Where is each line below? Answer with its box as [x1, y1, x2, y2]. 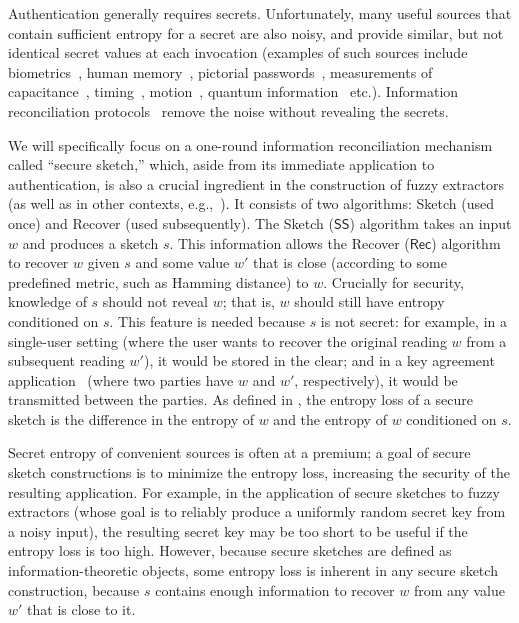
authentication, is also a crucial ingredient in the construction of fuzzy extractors [8, 173, 504, 194]
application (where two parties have [8, 369, 234, 390]
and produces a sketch [22, 232, 159, 253]
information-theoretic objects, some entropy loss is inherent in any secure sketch [8, 560, 498, 581]
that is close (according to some [253, 252, 447, 273]
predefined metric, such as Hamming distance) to [8, 271, 309, 292]
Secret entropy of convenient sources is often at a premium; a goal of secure [8, 442, 471, 463]
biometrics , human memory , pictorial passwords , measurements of [8, 61, 433, 82]
